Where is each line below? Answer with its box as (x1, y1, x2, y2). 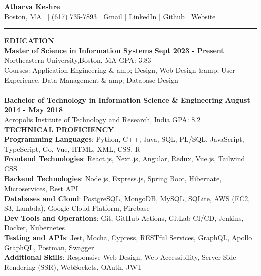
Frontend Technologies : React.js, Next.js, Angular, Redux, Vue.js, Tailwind (4, 153, 245, 164)
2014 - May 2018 (4, 104, 63, 115)
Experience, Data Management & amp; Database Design (4, 74, 178, 85)
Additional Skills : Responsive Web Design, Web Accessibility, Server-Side (4, 252, 236, 262)
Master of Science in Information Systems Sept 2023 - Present (4, 45, 224, 55)
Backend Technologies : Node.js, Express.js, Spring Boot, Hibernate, (4, 173, 222, 183)
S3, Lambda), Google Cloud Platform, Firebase (4, 203, 150, 213)
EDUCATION (4, 35, 54, 46)
